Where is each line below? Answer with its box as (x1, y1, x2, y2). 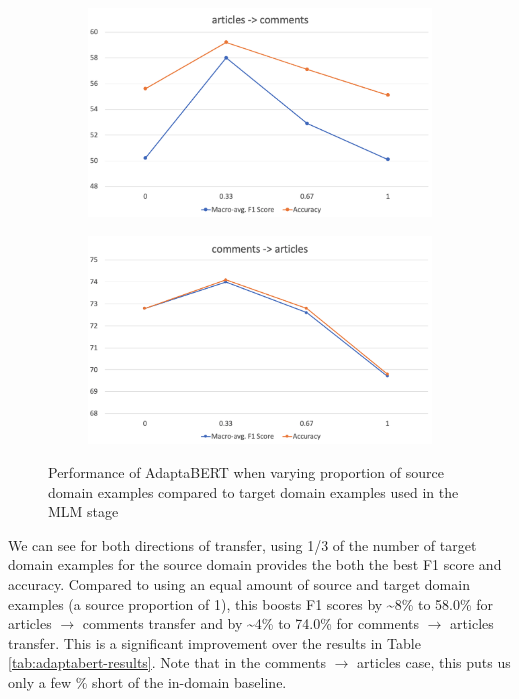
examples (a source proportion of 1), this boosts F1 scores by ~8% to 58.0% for (8, 593, 494, 614)
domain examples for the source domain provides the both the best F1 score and (8, 554, 502, 575)
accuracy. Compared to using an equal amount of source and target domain (8, 574, 470, 595)
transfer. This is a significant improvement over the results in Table (8, 632, 421, 653)
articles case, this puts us (357, 652, 511, 673)
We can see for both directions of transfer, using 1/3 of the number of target (8, 534, 477, 555)
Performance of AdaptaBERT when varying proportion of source (48, 462, 444, 483)
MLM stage (48, 501, 119, 522)
